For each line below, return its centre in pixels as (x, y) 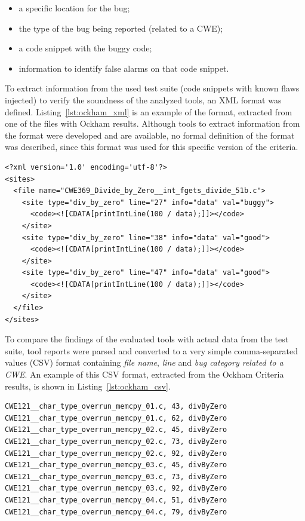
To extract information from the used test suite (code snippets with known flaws (152, 88)
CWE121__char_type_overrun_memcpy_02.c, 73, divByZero (116, 442)
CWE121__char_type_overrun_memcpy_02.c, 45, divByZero (116, 430)
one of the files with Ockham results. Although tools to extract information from (152, 123)
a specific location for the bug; (74, 8)
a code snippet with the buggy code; (85, 48)
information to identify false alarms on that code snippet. (124, 68)
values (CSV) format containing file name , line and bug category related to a (144, 362)
